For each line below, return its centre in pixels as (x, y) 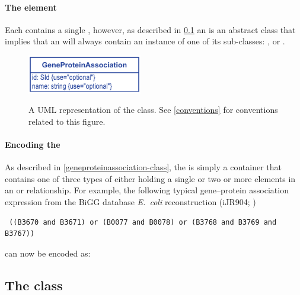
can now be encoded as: (48, 253)
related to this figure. (67, 121)
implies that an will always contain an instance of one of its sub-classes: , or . (145, 41)
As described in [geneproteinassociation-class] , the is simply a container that (143, 167)
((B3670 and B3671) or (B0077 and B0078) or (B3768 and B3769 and (143, 222)
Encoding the (33, 145)
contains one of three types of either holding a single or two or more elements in (150, 178)
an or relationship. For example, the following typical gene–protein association (147, 190)
